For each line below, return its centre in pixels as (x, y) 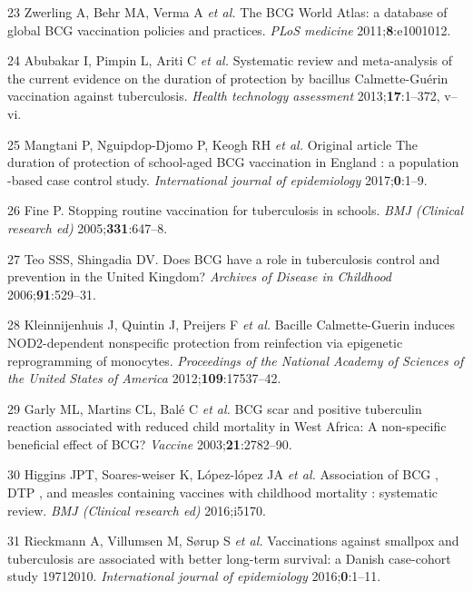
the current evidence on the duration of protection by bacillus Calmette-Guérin (228, 78)
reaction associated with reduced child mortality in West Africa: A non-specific (227, 426)
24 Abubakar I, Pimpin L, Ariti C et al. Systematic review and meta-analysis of (230, 60)
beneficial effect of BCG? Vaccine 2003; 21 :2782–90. (150, 443)
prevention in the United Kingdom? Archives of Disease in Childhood (199, 276)
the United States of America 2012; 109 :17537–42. (144, 378)
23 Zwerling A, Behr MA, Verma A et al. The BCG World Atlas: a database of (227, 12)
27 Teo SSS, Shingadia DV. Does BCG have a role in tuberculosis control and (224, 258)
